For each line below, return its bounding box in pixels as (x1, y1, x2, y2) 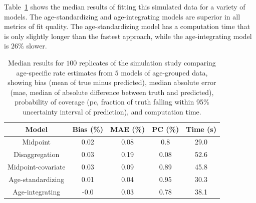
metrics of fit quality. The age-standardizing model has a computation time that (4, 21, 250, 31)
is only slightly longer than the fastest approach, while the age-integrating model (4, 30, 252, 41)
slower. (26, 40, 47, 51)
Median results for (8, 57, 64, 67)
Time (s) (186, 123, 216, 134)
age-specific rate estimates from (16, 67, 113, 77)
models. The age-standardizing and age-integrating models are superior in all (4, 11, 240, 21)
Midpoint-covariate (8, 161, 66, 172)
